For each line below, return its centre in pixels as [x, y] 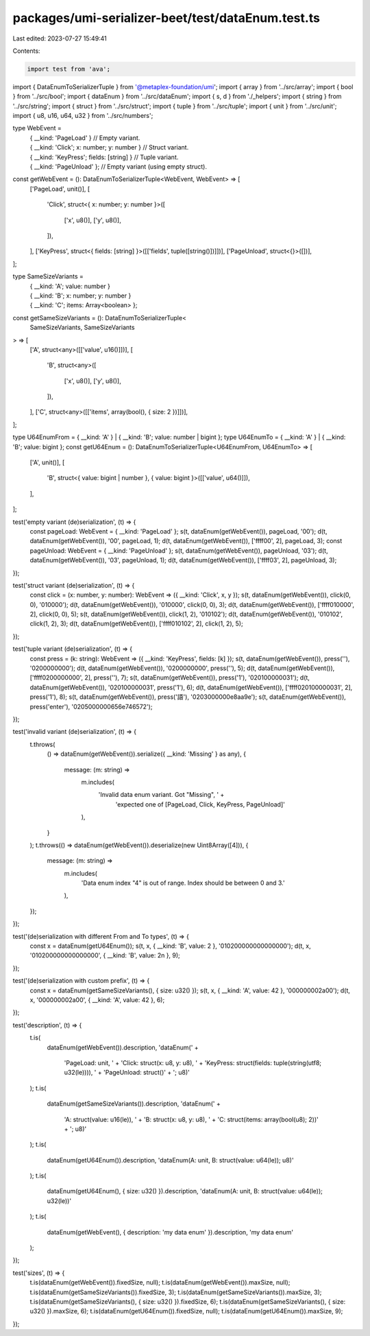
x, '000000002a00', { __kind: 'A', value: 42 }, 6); [97, 1000]
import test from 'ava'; [69, 69]
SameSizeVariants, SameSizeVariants [82, 327]
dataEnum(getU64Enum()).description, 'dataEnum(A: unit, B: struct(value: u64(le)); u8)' [170, 1160]
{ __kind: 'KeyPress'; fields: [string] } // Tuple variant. [104, 157]
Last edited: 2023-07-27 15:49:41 [60, 38]
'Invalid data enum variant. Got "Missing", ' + [161, 795]
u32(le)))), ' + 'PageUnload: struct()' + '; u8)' [127, 1073]
